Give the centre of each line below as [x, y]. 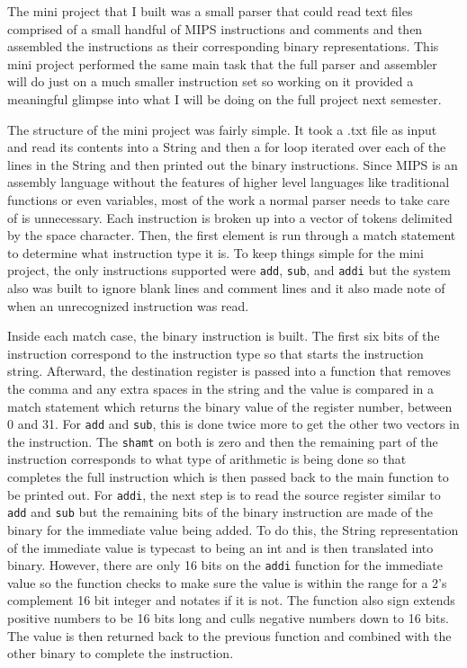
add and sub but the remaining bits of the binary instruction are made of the [220, 512]
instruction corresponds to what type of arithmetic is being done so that [207, 459]
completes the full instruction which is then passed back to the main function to [228, 477]
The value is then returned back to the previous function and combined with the [229, 635]
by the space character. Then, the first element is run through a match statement [232, 235]
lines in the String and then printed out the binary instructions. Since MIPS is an [233, 164]
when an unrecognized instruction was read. [128, 305]
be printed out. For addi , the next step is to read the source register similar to [224, 494]
